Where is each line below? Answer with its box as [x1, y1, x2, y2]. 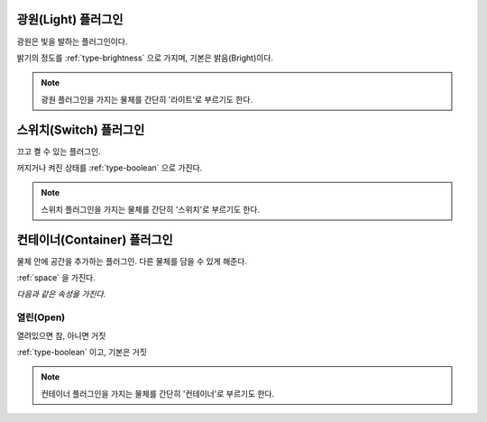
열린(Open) [16, 311, 66, 324]
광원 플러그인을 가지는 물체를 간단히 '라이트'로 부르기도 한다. [41, 94, 253, 105]
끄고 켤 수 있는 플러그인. [16, 145, 101, 157]
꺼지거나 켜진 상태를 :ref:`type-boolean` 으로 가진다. [16, 162, 203, 173]
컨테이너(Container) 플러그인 [16, 232, 173, 247]
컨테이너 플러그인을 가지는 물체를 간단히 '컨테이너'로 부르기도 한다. [41, 388, 275, 399]
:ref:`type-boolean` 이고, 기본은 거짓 [16, 346, 148, 357]
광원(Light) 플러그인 [16, 12, 124, 27]
